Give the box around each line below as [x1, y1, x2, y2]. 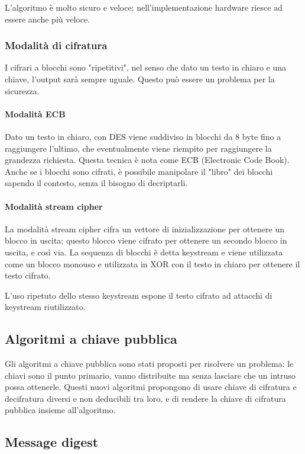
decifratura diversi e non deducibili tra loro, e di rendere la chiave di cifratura [5, 392, 286, 404]
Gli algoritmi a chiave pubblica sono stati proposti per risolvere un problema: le [5, 357, 294, 370]
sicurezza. [5, 84, 40, 97]
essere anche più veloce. [5, 12, 90, 25]
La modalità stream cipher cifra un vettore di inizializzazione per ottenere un [5, 222, 285, 235]
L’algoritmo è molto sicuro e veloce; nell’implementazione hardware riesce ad [5, 1, 283, 13]
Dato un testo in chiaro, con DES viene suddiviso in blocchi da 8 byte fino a [5, 130, 281, 142]
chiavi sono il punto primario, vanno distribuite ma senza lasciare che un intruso [5, 369, 296, 381]
